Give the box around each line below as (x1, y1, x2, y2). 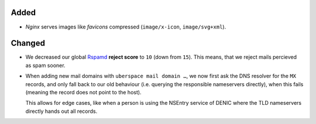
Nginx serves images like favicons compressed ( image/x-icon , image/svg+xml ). (25, 23, 226, 30)
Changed (11, 38, 45, 48)
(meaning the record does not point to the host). (25, 88, 142, 95)
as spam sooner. (25, 62, 66, 69)
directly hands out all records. (25, 108, 98, 115)
